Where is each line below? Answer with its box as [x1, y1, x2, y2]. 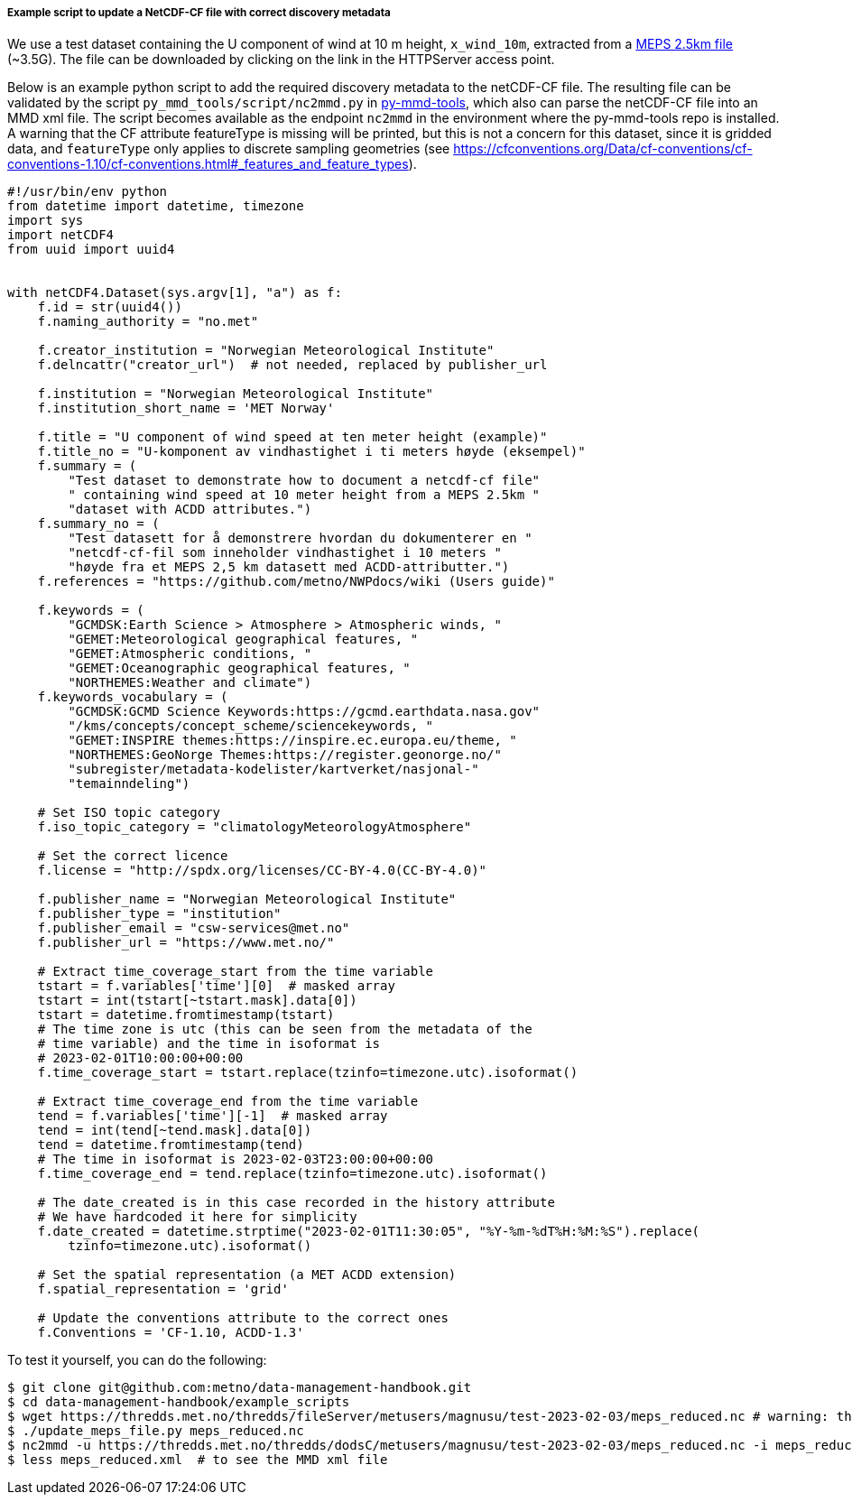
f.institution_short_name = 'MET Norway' [37, 401, 335, 416]
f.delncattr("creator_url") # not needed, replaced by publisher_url [37, 357, 548, 373]
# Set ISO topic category [37, 805, 221, 821]
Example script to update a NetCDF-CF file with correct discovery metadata [7, 6, 391, 19]
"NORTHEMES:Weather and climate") [68, 675, 312, 691]
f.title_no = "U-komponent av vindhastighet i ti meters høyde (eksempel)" [37, 444, 586, 459]
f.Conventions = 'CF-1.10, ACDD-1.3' [37, 1325, 304, 1340]
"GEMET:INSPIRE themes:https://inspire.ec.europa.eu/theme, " [68, 733, 517, 748]
